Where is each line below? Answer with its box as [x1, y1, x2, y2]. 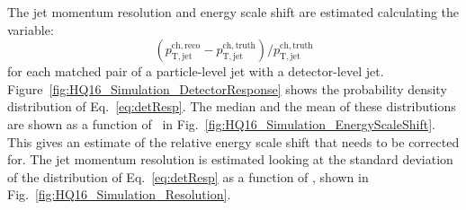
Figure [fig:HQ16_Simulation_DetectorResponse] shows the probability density [7, 79, 447, 98]
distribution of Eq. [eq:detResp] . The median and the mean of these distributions [7, 97, 456, 116]
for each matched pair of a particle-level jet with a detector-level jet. [7, 62, 384, 81]
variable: [7, 20, 54, 39]
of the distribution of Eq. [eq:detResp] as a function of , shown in [7, 167, 369, 186]
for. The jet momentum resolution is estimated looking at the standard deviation [7, 150, 453, 169]
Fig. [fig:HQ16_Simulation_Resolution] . [7, 185, 231, 204]
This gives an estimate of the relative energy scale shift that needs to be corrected [7, 132, 460, 151]
